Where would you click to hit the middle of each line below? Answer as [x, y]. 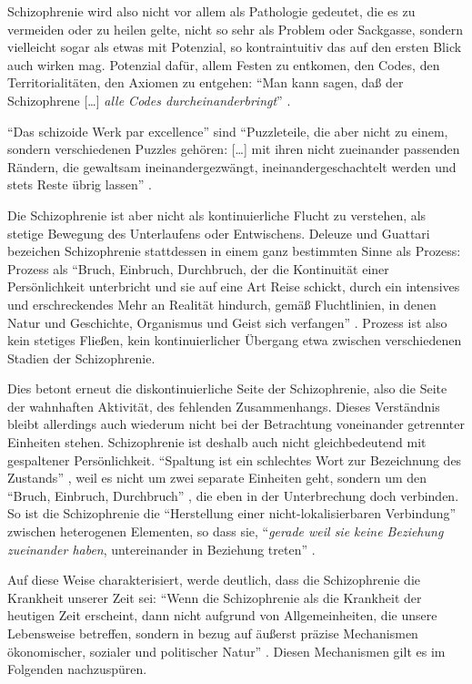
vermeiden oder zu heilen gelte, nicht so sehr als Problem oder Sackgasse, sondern [235, 29]
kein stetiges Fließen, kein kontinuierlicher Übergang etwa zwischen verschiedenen [235, 340]
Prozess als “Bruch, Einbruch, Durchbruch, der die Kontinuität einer [198, 268]
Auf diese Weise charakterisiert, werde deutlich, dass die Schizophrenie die [214, 580]
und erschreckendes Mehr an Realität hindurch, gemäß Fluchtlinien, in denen [222, 304]
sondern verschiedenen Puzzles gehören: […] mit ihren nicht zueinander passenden [234, 149]
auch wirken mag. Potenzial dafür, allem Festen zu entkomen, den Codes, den [224, 64]
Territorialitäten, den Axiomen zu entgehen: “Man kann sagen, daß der [206, 82]
